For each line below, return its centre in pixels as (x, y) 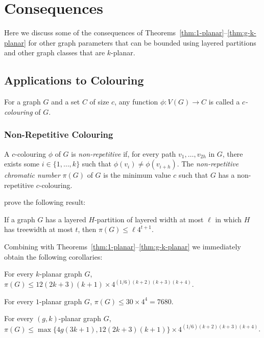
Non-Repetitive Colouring (59, 134)
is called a (224, 102)
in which (229, 219)
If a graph (20, 219)
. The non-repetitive (208, 164)
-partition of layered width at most (149, 219)
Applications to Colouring (74, 80)
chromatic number (32, 175)
